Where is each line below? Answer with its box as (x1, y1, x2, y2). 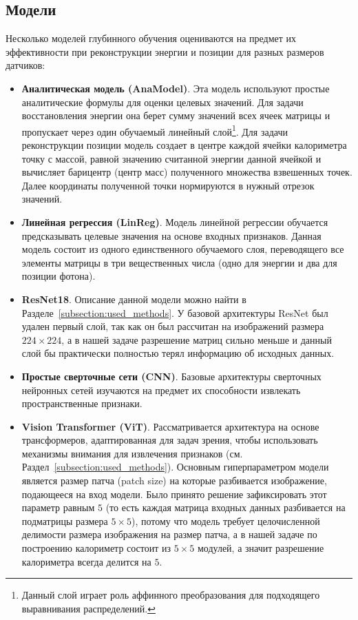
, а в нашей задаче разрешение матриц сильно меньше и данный (61, 332, 332, 347)
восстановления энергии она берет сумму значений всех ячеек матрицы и (21, 108, 330, 123)
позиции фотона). (21, 269, 96, 283)
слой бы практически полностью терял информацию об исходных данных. (21, 346, 335, 360)
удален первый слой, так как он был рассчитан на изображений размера (21, 319, 324, 333)
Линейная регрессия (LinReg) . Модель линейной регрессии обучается (21, 214, 328, 229)
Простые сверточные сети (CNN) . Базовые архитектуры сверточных (21, 369, 322, 383)
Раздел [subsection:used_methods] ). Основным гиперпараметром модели (21, 459, 329, 474)
